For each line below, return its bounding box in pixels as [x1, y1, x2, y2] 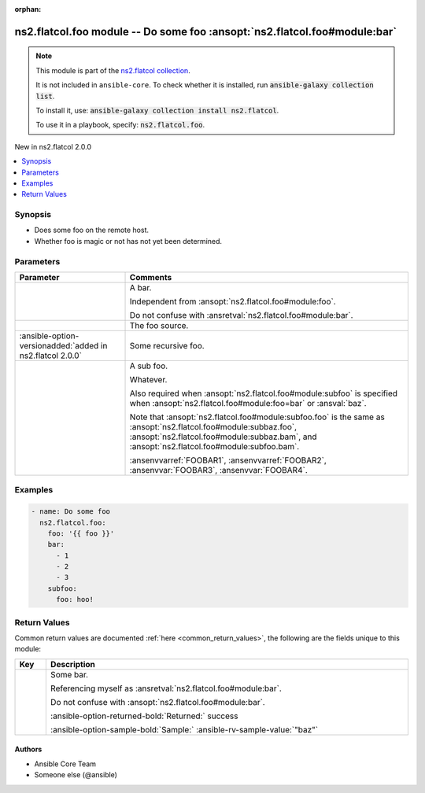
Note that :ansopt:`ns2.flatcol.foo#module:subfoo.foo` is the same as [129, 411, 385, 422]
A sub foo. [129, 360, 168, 371]
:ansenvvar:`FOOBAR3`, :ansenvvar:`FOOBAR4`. [129, 464, 309, 475]
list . [35, 91, 55, 101]
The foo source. [129, 319, 189, 330]
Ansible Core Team [34, 759, 96, 769]
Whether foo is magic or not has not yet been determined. [34, 236, 223, 245]
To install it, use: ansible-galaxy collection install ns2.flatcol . [35, 105, 279, 115]
